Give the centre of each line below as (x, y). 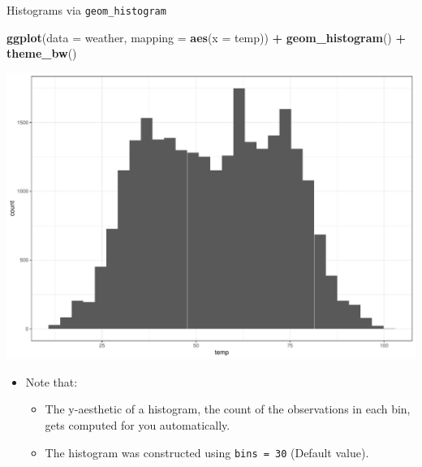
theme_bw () (42, 53)
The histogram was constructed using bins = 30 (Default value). (207, 452)
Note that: (52, 381)
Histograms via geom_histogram (86, 10)
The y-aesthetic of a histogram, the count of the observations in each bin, (228, 409)
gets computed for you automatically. (138, 425)
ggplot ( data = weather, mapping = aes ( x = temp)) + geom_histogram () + (206, 37)
